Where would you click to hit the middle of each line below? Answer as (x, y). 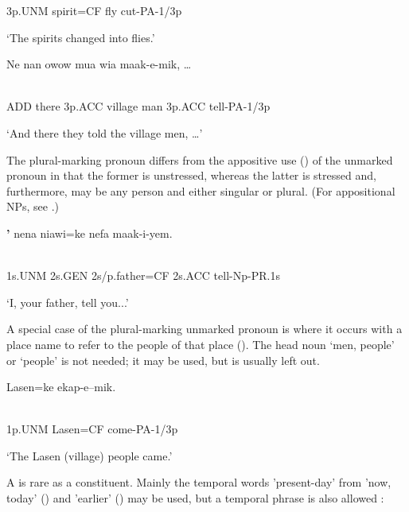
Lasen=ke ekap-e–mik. (61, 387)
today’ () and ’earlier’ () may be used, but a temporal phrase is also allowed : (195, 498)
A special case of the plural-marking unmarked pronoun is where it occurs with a (204, 329)
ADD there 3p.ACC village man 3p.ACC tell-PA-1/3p (138, 106)
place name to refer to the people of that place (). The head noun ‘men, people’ (201, 344)
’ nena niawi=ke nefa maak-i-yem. (90, 233)
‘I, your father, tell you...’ (68, 302)
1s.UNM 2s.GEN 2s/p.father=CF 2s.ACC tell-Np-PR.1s (143, 275)
